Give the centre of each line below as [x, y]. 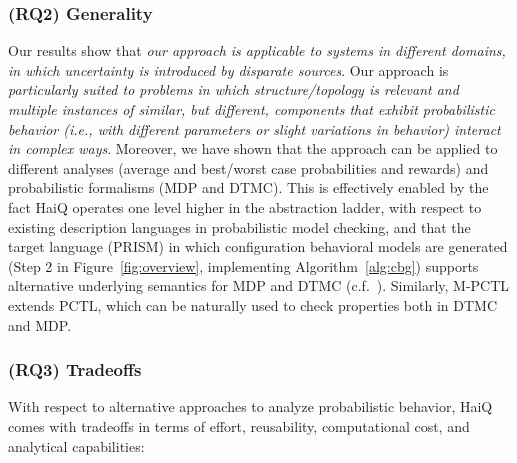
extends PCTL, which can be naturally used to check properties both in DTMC [252, 304]
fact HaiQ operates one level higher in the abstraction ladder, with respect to [245, 206]
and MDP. [40, 324]
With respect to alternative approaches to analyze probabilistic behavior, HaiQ [250, 406]
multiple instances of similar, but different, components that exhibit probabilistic [251, 109]
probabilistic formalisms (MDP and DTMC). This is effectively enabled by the [248, 187]
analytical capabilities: [76, 445]
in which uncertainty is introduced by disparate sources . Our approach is [228, 69]
